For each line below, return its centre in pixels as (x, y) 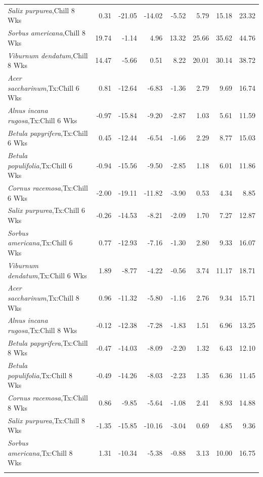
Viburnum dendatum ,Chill (48, 55)
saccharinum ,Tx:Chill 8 (43, 297)
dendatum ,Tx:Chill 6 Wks (47, 275)
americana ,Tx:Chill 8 (40, 452)
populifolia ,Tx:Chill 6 (40, 165)
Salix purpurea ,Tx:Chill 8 (47, 420)
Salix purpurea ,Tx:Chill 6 (47, 210)
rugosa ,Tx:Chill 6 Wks (42, 120)
